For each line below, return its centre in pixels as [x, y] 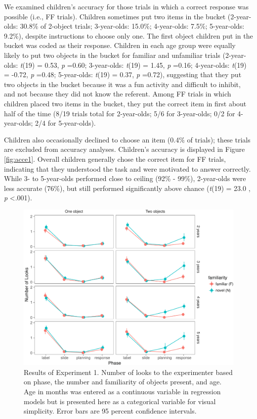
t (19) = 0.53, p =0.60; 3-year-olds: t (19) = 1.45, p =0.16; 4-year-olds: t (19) [133, 65]
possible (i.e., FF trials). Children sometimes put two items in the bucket [115, 16]
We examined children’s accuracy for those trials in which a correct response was [126, 6]
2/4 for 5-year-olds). [65, 123]
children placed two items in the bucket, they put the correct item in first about [125, 103]
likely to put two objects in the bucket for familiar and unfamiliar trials [112, 55]
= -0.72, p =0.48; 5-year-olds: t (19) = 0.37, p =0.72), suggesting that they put [123, 74]
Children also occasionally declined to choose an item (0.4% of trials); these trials [127, 139]
